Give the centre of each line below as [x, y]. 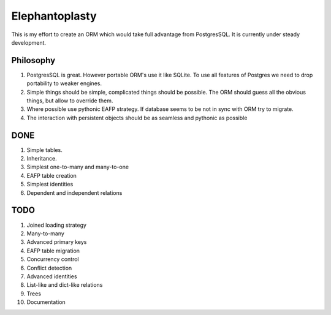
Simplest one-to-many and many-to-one [78, 167]
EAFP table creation [51, 175]
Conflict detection [49, 268]
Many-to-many [45, 233]
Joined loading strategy [57, 225]
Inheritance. [42, 159]
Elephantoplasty [54, 16]
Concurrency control [53, 259]
